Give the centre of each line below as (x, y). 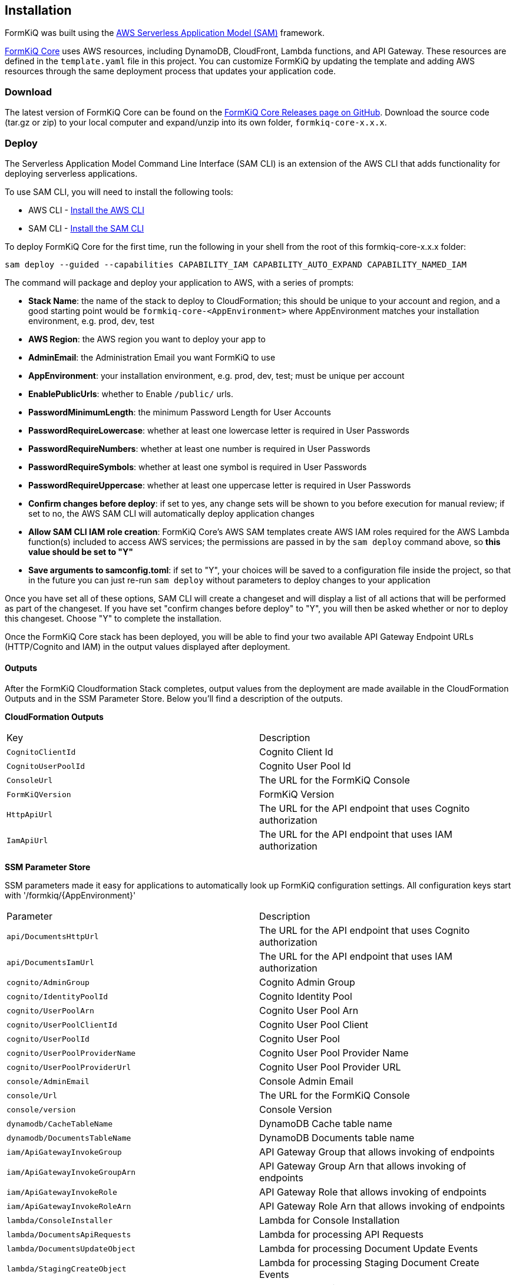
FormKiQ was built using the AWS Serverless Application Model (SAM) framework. (165, 33)
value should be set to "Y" (81, 551)
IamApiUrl (27, 840)
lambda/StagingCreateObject (67, 1269)
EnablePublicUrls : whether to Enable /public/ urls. (131, 394)
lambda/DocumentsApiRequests (69, 1234)
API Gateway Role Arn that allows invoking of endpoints (382, 1206)
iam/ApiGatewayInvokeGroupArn (71, 1172)
